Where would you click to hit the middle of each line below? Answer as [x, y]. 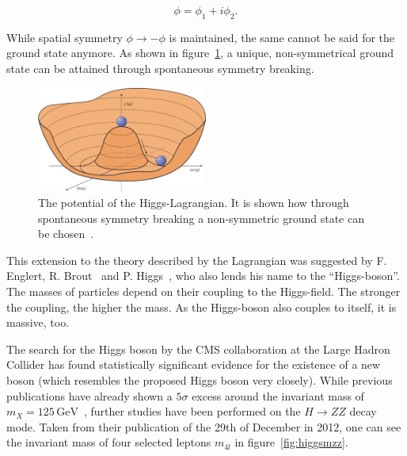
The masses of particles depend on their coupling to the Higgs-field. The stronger [203, 291]
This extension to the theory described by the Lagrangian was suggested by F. [197, 260]
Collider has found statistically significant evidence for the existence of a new [194, 364]
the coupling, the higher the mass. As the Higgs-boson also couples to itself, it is [202, 307]
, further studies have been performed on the [192, 411]
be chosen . [66, 234]
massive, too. [38, 322]
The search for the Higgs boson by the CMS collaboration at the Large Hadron [198, 349]
